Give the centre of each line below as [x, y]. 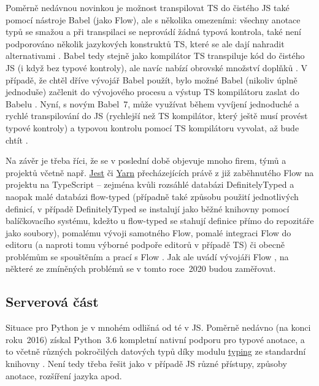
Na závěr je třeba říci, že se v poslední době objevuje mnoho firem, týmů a [146, 160]
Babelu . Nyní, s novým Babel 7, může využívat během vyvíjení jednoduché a [152, 103]
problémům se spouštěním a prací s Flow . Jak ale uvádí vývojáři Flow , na [147, 256]
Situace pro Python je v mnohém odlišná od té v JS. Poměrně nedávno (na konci [158, 327]
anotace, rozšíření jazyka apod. [64, 375]
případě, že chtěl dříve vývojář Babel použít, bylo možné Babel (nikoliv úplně [152, 79]
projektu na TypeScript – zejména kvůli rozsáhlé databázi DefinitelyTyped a [150, 184]
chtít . [17, 140]
